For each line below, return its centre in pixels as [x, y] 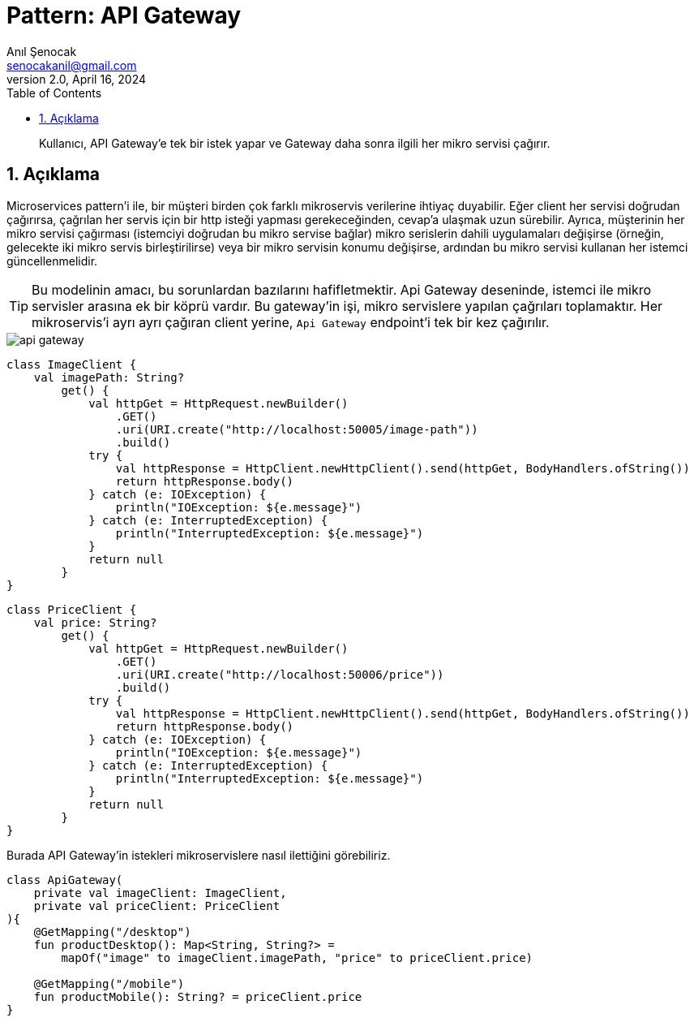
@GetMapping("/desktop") [112, 931]
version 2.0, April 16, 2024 [77, 79]
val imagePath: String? [109, 377]
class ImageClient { [72, 364]
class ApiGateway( [65, 880]
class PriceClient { [72, 609]
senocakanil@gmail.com [72, 65]
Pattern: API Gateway [124, 15]
